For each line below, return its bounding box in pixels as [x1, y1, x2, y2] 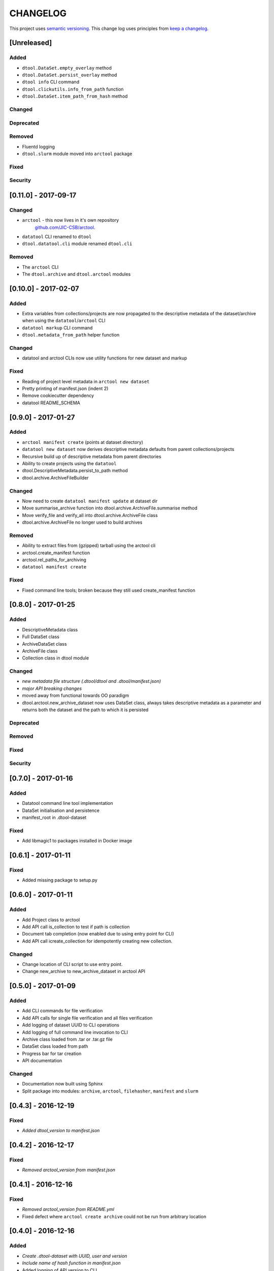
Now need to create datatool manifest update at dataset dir [22, 498, 158, 504]
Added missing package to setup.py [22, 877, 97, 883]
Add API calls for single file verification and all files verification [22, 1015, 153, 1021]
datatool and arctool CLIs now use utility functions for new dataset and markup [22, 355, 187, 361]
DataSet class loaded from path [22, 1043, 88, 1049]
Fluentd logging [22, 143, 55, 149]
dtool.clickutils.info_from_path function [22, 86, 124, 92]
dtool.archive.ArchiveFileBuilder [22, 474, 89, 480]
